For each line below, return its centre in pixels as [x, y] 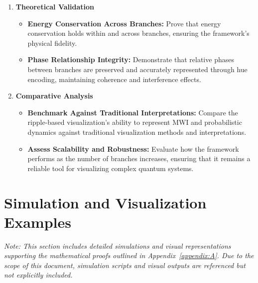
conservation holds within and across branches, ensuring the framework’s [138, 33]
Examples [38, 222]
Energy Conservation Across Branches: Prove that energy [124, 23]
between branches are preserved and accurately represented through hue [137, 69]
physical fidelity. [52, 43]
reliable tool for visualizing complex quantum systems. [111, 168]
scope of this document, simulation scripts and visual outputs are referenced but [125, 265]
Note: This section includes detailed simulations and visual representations [118, 245]
